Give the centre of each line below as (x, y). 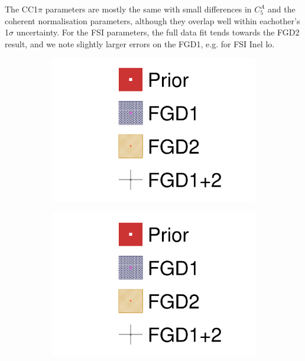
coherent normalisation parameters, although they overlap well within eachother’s (152, 20)
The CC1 (21, 9)
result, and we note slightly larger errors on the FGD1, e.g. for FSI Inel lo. (140, 43)
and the (282, 9)
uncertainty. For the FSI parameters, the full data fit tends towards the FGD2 (158, 32)
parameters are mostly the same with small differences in (148, 9)
